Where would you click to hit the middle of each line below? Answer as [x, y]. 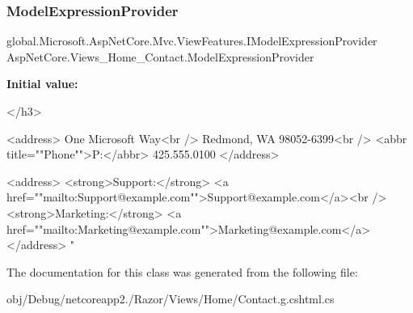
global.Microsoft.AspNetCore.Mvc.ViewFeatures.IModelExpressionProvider [192, 41]
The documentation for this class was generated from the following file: [182, 271]
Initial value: [42, 84]
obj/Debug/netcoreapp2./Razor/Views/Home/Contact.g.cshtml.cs [171, 299]
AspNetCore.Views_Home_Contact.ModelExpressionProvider [160, 56]
